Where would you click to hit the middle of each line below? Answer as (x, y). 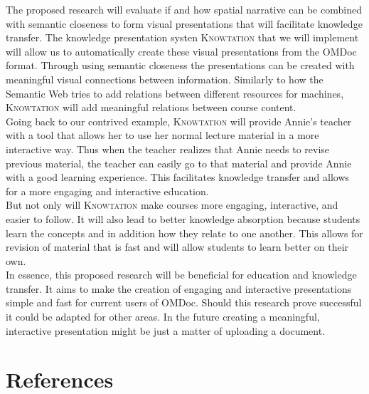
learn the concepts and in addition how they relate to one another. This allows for (184, 233)
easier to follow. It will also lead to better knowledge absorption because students (183, 218)
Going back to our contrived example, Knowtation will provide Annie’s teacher (179, 121)
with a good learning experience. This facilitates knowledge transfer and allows (178, 177)
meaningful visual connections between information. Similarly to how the (165, 79)
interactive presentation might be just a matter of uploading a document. (166, 330)
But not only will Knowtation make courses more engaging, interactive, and (172, 205)
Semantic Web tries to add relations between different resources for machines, (175, 93)
